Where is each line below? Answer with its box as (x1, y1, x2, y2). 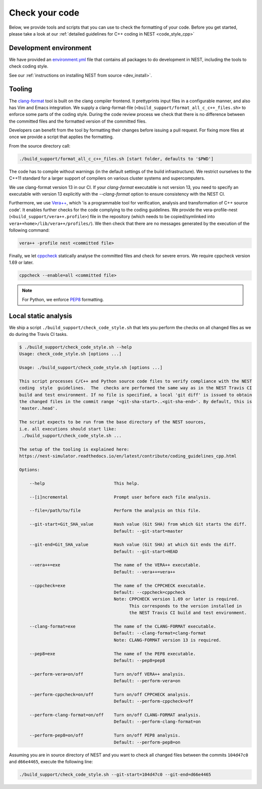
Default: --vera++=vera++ (114, 569, 176, 574)
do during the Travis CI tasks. (9, 331, 68, 337)
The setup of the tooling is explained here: (19, 446, 130, 452)
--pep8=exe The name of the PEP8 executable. (29, 651, 196, 657)
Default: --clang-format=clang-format (114, 630, 206, 636)
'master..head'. (19, 405, 58, 411)
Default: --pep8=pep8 (114, 658, 165, 663)
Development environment (9, 44, 92, 52)
